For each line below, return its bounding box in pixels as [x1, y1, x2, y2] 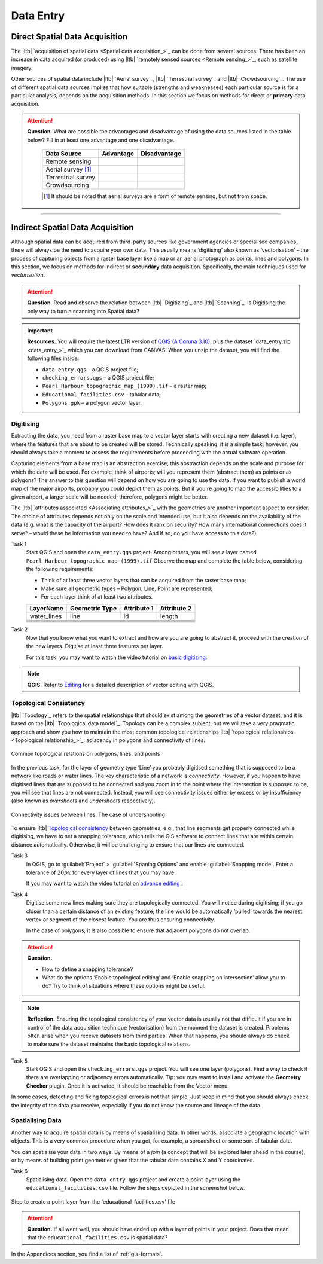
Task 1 [11, 540, 27, 547]
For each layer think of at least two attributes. [41, 593, 153, 600]
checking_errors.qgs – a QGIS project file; [42, 374, 155, 381]
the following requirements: [26, 566, 94, 573]
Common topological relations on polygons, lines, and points [11, 750, 160, 758]
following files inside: [27, 355, 80, 362]
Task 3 [11, 852, 28, 859]
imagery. [11, 64, 33, 71]
